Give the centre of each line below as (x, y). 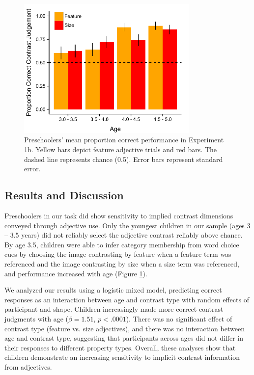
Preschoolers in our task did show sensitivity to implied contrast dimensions (119, 216)
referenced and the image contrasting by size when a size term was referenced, (122, 264)
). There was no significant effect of (179, 319)
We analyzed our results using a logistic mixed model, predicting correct (113, 290)
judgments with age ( (36, 319)
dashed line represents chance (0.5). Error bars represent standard (124, 159)
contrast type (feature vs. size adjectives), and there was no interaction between (125, 328)
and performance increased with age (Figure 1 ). (76, 273)
